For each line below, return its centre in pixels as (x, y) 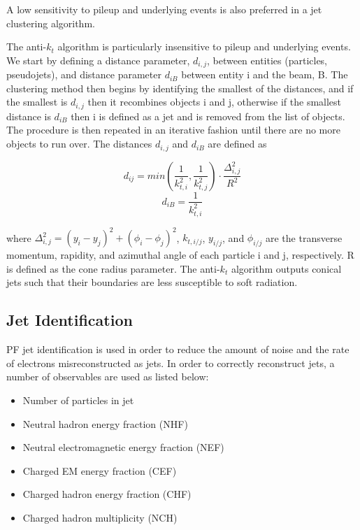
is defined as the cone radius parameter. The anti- (113, 268)
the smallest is (37, 102)
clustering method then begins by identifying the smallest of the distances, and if (180, 88)
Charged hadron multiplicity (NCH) (100, 517)
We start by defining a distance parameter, (98, 60)
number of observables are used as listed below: (108, 377)
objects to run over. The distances (79, 144)
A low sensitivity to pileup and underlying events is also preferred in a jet (164, 9)
